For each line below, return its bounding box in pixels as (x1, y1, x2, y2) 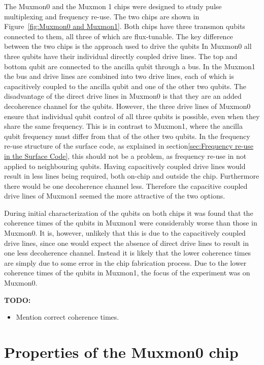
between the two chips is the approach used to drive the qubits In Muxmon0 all (4, 41, 252, 51)
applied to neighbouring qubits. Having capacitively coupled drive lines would (4, 160, 246, 171)
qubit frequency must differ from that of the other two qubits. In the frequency (4, 130, 250, 141)
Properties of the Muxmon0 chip (4, 342, 239, 362)
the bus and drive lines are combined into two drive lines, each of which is (4, 71, 234, 81)
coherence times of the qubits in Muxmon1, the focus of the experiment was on (4, 267, 250, 278)
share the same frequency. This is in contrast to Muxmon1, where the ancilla (4, 121, 243, 131)
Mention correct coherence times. (16, 312, 119, 322)
